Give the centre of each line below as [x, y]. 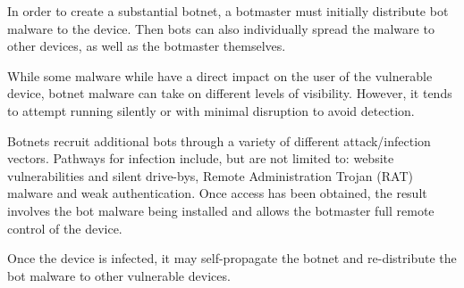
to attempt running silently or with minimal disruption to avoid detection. [211, 110]
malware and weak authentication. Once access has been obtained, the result [217, 193]
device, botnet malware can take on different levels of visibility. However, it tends [230, 93]
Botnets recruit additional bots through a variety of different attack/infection [219, 140]
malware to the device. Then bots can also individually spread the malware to [221, 28]
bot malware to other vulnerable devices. [119, 275]
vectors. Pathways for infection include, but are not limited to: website [201, 158]
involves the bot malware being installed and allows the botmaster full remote [221, 210]
